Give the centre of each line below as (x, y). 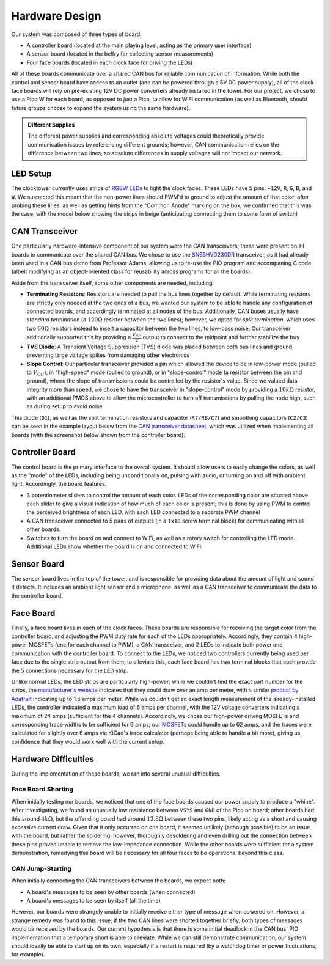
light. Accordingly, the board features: (59, 484)
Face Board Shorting (42, 790)
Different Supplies (51, 125)
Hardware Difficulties (53, 759)
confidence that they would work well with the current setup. (88, 741)
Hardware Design (56, 16)
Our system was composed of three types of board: (76, 34)
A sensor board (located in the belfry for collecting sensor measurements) (120, 54)
